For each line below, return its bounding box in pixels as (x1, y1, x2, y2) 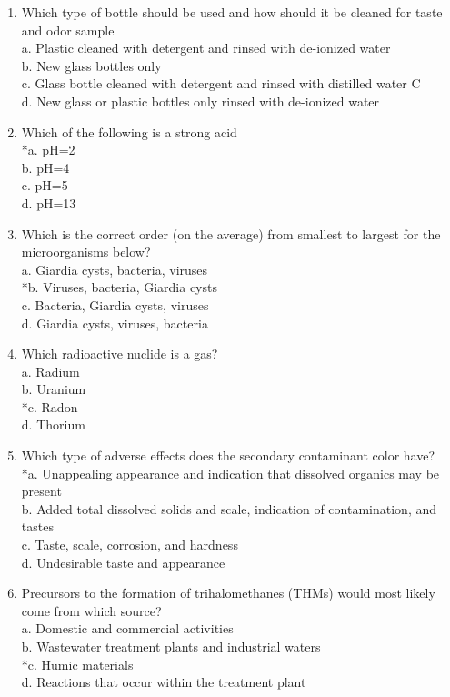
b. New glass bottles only (21, 56, 162, 75)
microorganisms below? (21, 242, 151, 261)
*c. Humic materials (21, 654, 134, 673)
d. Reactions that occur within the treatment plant (21, 672, 306, 692)
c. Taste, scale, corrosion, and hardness (21, 535, 238, 554)
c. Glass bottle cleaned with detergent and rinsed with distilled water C (21, 74, 421, 93)
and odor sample (21, 20, 115, 39)
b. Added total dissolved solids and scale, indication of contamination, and (21, 499, 436, 518)
